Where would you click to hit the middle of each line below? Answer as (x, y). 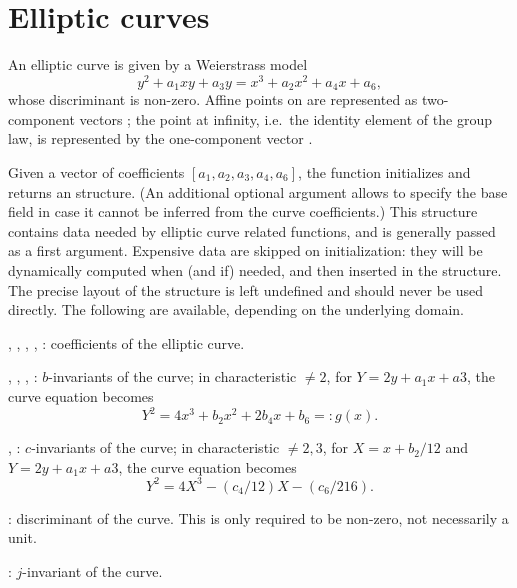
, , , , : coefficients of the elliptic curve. (126, 342)
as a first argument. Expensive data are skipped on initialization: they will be (245, 250)
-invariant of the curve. (92, 570)
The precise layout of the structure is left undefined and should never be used (245, 289)
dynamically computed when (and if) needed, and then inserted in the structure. (255, 270)
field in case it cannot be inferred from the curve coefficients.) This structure (243, 211)
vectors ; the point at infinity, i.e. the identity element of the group (285, 118)
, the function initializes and (384, 172)
